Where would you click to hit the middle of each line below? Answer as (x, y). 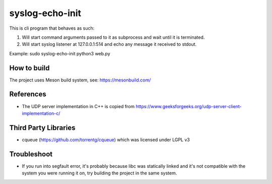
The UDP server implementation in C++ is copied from (78, 106)
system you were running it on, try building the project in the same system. (99, 173)
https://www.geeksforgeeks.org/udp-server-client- (189, 106)
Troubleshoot (31, 154)
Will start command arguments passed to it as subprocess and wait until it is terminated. (113, 37)
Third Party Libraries (42, 127)
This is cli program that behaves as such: (52, 28)
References (28, 94)
